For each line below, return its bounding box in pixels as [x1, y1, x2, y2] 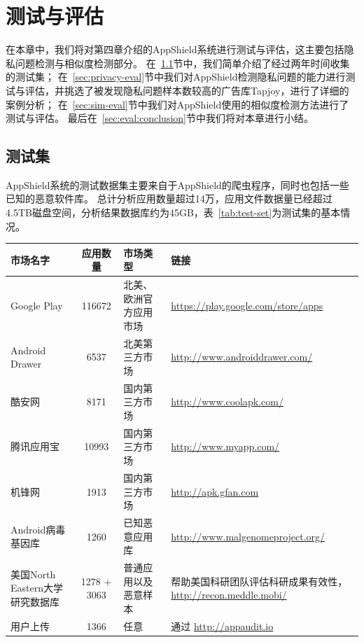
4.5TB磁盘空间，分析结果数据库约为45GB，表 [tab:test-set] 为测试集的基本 [6, 205, 341, 220]
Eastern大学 [10, 580, 63, 595]
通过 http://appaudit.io [171, 618, 274, 633]
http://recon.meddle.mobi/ [171, 587, 287, 602]
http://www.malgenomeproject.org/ [171, 529, 325, 543]
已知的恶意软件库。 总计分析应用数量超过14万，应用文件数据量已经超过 [6, 191, 332, 206]
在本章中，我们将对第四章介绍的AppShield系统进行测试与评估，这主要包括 [6, 42, 344, 57]
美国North [10, 566, 56, 581]
